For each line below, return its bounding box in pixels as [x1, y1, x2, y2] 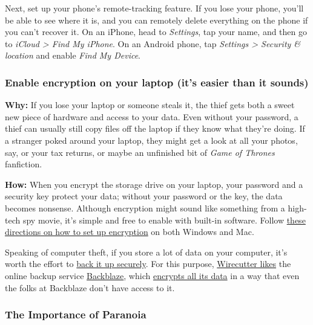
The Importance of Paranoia [5, 307, 147, 322]
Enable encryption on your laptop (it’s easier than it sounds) [5, 74, 309, 89]
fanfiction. [5, 158, 42, 170]
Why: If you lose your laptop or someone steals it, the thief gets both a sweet [5, 98, 295, 111]
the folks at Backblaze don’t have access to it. [5, 281, 175, 294]
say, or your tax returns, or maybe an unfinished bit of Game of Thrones [5, 146, 275, 158]
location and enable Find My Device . [5, 49, 140, 62]
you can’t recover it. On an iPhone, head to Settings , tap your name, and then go [5, 25, 307, 38]
